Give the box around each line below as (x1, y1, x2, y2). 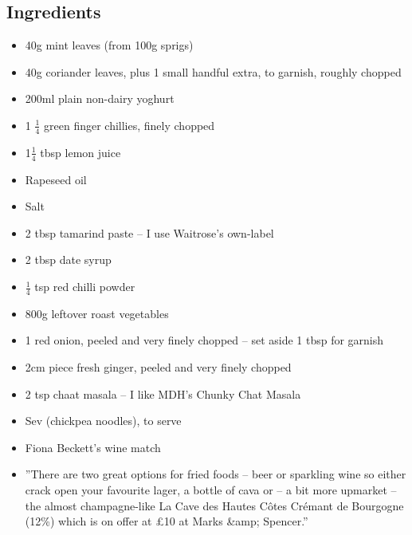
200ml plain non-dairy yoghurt (25, 90, 175, 107)
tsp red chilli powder (34, 278, 135, 295)
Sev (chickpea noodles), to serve (25, 412, 182, 429)
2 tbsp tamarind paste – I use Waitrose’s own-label (25, 224, 274, 241)
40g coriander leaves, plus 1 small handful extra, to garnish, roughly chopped (25, 63, 402, 80)
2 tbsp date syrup (25, 251, 112, 268)
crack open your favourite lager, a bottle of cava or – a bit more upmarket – (25, 482, 397, 498)
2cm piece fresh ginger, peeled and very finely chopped (25, 359, 292, 376)
